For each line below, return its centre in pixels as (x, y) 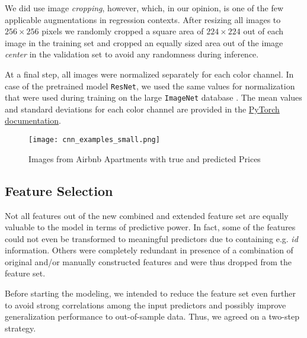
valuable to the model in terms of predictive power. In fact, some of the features (150, 227)
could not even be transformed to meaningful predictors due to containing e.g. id (151, 238)
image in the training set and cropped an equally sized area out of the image (144, 42)
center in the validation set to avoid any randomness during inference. (132, 54)
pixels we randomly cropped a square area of (123, 31)
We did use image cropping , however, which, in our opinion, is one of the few (144, 8)
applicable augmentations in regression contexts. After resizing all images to (143, 19)
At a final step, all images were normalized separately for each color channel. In (149, 74)
